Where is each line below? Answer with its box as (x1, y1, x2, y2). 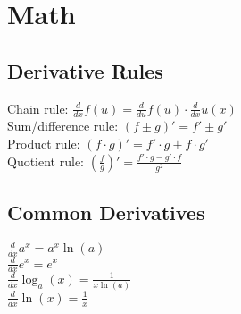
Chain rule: (7, 98, 69, 117)
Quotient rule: (7, 151, 85, 170)
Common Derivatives (7, 198, 205, 225)
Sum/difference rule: (7, 116, 119, 135)
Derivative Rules (7, 56, 163, 84)
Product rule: (7, 134, 80, 152)
